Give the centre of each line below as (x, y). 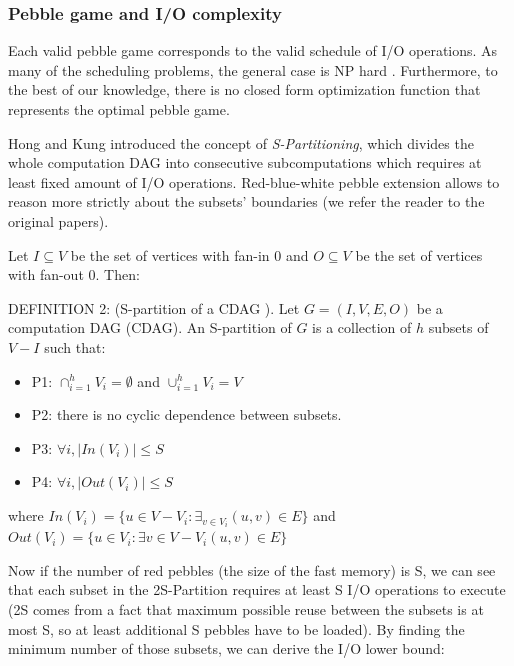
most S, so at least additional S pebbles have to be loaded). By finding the (236, 628)
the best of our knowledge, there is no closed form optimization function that (244, 89)
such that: (75, 346)
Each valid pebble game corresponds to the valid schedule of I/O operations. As (253, 50)
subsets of (458, 327)
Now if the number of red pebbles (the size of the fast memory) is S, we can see (252, 569)
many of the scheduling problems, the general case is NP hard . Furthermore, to (253, 69)
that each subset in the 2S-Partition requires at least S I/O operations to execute (257, 589)
